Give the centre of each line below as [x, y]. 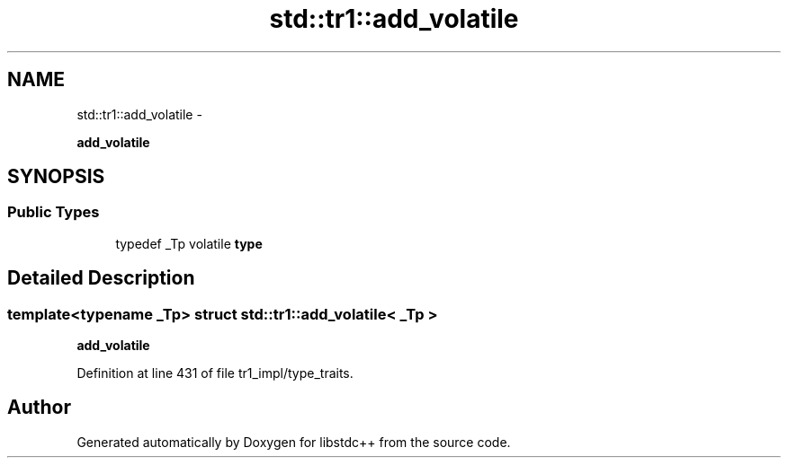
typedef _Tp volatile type [189, 243]
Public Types [54, 212]
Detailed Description [101, 278]
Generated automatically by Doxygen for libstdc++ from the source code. [294, 442]
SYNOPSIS [56, 177]
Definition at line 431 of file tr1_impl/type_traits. [215, 373]
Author [39, 408]
